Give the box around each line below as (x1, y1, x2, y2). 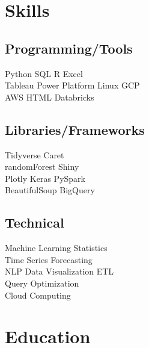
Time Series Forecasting (5, 253, 93, 266)
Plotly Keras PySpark (5, 172, 85, 184)
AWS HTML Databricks (5, 90, 94, 103)
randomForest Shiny (5, 160, 79, 173)
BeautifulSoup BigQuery (5, 184, 95, 196)
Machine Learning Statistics (5, 241, 108, 254)
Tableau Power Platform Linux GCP (5, 79, 140, 92)
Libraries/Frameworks (5, 120, 145, 138)
